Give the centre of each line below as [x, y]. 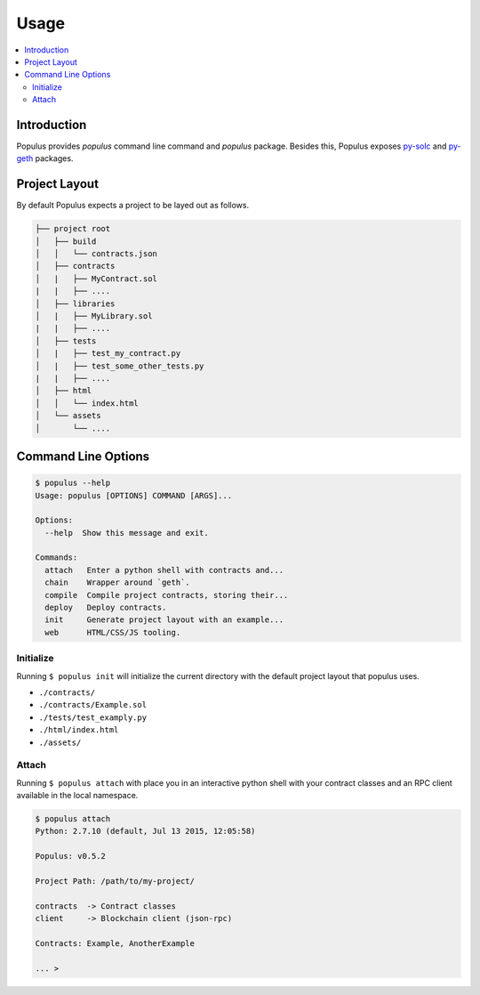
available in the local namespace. [77, 796]
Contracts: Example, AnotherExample [115, 943]
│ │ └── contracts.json [96, 254]
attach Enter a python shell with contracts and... [164, 570]
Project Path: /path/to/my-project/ [115, 881]
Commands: [56, 558]
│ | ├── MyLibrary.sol [94, 316]
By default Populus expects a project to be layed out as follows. [132, 206]
